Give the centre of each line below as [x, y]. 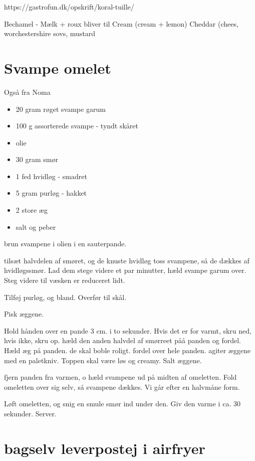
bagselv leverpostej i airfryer [105, 448]
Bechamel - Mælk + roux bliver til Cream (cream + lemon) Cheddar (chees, [121, 23]
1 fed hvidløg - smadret [51, 176]
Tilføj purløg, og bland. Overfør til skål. [65, 297]
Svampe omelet [58, 67]
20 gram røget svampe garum [61, 109]
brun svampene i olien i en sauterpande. [65, 244]
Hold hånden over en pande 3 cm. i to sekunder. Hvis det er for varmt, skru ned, [128, 330]
